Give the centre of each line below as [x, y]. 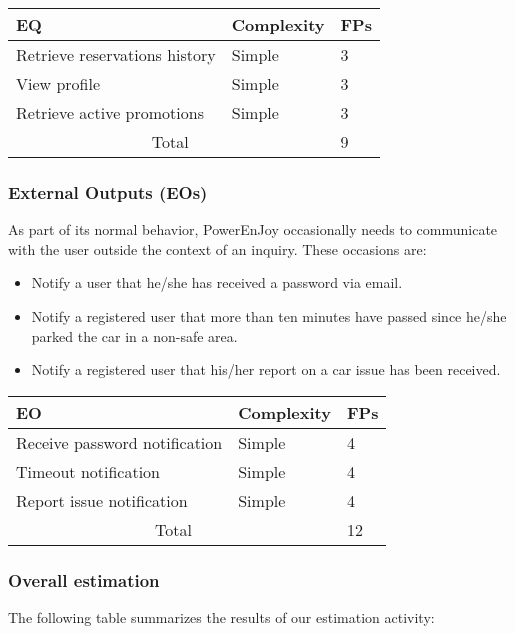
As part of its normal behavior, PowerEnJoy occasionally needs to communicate [253, 229]
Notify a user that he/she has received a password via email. [217, 282]
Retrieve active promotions [110, 112]
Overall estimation [84, 579]
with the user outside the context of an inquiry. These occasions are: [217, 248]
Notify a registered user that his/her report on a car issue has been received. [266, 369]
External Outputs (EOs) [108, 191]
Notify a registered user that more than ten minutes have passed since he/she [269, 316]
